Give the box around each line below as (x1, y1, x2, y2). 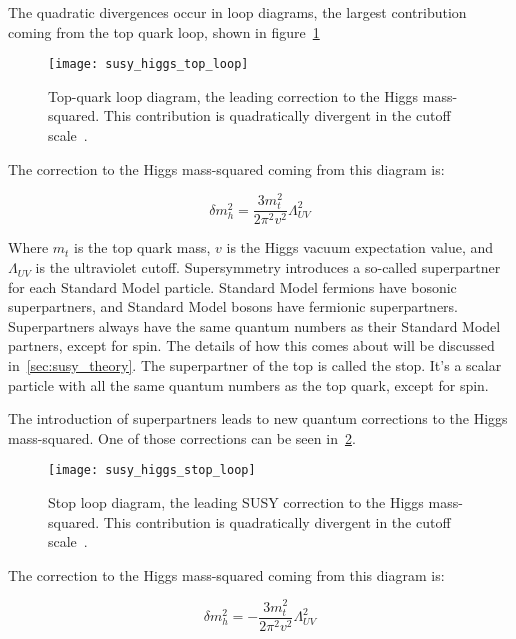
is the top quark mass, (74, 237, 211, 258)
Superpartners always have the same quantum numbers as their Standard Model (8, 315, 501, 336)
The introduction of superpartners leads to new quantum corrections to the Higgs (8, 408, 508, 429)
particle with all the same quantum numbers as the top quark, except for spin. (8, 374, 489, 395)
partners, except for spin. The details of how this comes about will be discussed (8, 335, 495, 356)
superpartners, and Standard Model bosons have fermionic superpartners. (8, 296, 459, 317)
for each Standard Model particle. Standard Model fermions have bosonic (8, 276, 457, 297)
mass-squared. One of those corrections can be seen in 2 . (8, 427, 356, 448)
